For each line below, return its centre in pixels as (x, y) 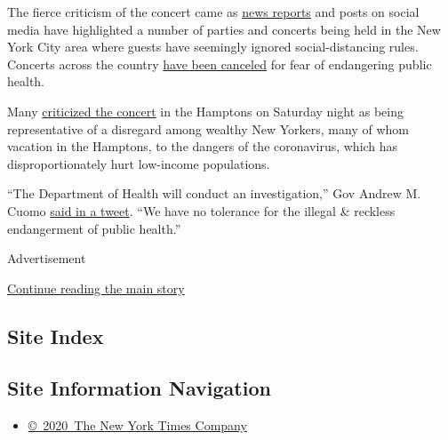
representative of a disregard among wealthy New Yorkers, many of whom (208, 128)
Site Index (56, 336)
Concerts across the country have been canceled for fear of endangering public (220, 64)
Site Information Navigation (139, 388)
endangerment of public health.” (94, 228)
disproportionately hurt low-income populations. (139, 163)
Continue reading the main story (96, 288)
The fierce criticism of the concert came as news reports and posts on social (213, 12)
